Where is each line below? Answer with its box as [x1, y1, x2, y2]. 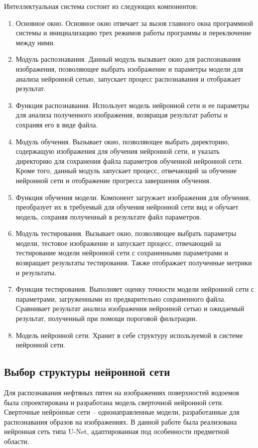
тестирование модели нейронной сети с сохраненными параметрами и [15, 247, 229, 258]
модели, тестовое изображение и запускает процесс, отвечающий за [15, 237, 221, 248]
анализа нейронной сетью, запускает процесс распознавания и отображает [15, 73, 241, 84]
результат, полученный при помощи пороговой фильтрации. [15, 313, 198, 324]
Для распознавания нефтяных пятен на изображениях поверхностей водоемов [4, 387, 240, 398]
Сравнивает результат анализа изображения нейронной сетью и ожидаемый [15, 303, 245, 314]
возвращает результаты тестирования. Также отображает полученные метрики [15, 257, 252, 268]
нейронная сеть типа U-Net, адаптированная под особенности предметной [4, 426, 229, 437]
